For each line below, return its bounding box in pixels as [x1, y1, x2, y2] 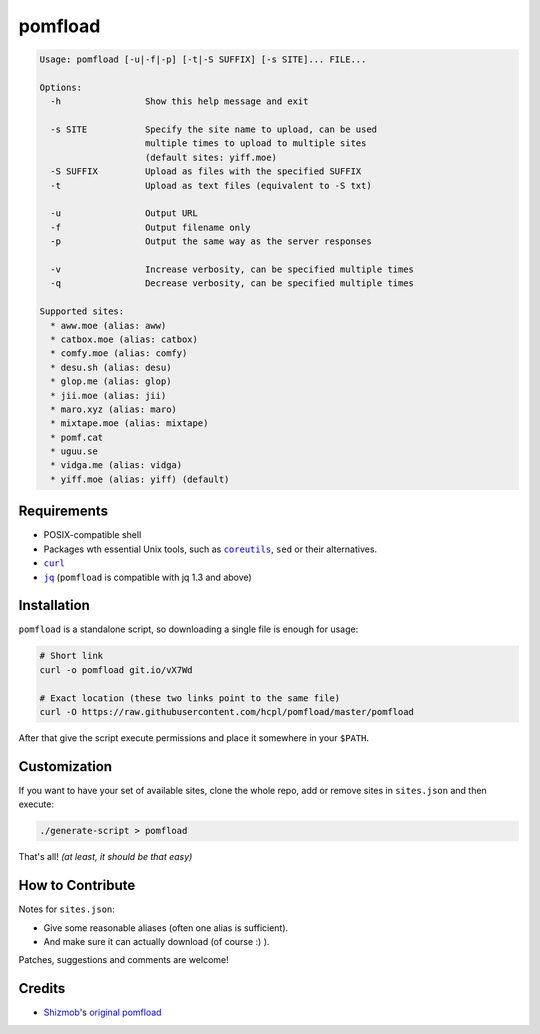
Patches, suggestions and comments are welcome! [18, 954, 229, 966]
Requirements [18, 503, 109, 520]
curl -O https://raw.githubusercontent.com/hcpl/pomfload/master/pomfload [39, 706, 415, 717]
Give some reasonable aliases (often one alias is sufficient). [43, 921, 289, 934]
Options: [39, 81, 83, 93]
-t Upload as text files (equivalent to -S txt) [50, 180, 372, 191]
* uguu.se [50, 446, 99, 457]
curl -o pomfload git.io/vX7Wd [39, 664, 194, 675]
